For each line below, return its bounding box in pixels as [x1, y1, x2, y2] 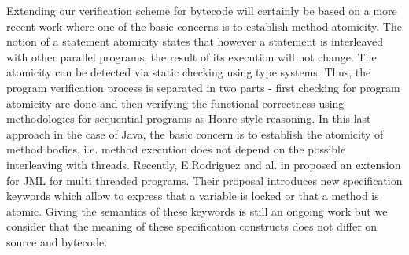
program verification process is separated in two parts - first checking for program [6, 79, 400, 95]
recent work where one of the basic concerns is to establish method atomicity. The [6, 17, 402, 34]
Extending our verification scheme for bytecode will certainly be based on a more [6, 2, 397, 18]
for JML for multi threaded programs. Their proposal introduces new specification [6, 172, 403, 188]
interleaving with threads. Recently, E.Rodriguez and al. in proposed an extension [6, 156, 401, 172]
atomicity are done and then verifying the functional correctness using [6, 94, 345, 111]
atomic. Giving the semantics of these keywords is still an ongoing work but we [6, 202, 388, 219]
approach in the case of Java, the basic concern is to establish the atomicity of [6, 125, 384, 142]
